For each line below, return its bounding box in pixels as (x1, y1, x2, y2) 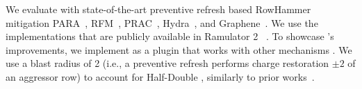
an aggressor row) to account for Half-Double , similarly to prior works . (6, 69, 315, 83)
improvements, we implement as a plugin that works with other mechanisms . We (6, 42, 352, 57)
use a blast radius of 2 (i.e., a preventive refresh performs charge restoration (6, 56, 329, 70)
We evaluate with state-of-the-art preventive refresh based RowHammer (6, 2, 311, 16)
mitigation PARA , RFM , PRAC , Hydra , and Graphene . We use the (6, 15, 318, 30)
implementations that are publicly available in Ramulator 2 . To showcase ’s (6, 29, 334, 43)
